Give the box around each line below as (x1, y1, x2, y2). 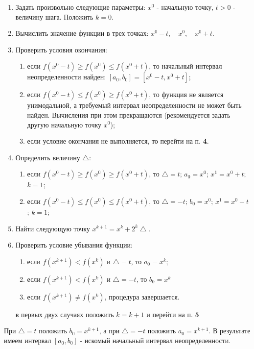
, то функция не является (149, 89, 224, 100)
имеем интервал (4, 335, 51, 345)
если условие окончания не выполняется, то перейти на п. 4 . (27, 136, 209, 146)
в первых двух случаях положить (15, 309, 114, 319)
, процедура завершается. (104, 291, 180, 301)
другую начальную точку (27, 119, 102, 129)
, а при (99, 325, 120, 336)
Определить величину (15, 152, 80, 162)
